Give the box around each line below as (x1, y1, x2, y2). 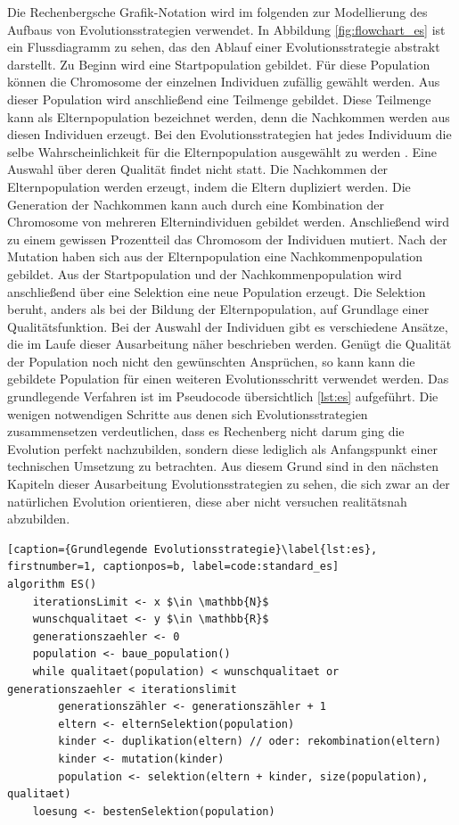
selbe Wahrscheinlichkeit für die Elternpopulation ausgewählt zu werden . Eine (7, 142, 437, 161)
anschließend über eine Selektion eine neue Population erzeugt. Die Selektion (7, 282, 426, 301)
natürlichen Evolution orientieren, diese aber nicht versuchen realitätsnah (7, 491, 407, 510)
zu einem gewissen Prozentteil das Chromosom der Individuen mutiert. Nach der (7, 229, 447, 248)
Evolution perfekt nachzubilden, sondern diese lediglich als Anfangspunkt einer (7, 439, 438, 458)
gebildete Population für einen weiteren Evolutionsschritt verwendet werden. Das (7, 369, 449, 388)
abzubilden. (7, 509, 70, 528)
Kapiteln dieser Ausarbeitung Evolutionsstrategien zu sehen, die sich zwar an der (7, 474, 450, 493)
